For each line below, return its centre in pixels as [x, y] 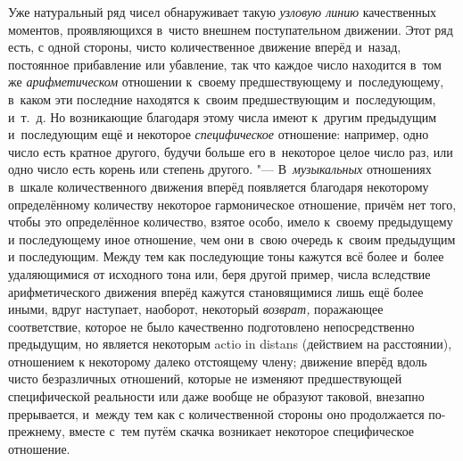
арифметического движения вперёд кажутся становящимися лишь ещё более [216, 291]
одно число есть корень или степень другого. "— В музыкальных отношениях [220, 169]
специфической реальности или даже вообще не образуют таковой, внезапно [216, 396]
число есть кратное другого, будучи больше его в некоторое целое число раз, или [231, 151]
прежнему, [37, 431]
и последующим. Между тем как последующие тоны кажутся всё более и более [226, 256]
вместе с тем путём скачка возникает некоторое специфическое [242, 431]
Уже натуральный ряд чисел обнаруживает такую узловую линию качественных [223, 12]
